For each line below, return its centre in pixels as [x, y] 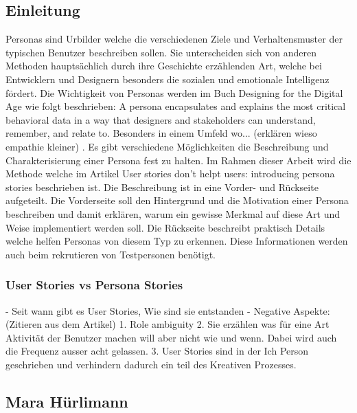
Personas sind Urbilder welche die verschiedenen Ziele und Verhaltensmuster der [174, 39]
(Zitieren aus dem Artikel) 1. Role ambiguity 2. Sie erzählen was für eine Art [168, 324]
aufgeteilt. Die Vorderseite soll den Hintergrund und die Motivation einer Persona [177, 200]
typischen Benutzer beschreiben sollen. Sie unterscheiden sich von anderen [161, 52]
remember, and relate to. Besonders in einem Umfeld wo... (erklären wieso [161, 133]
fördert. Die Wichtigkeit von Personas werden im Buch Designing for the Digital [174, 92]
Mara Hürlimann [67, 401]
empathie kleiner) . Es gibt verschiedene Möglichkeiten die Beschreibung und [167, 146]
